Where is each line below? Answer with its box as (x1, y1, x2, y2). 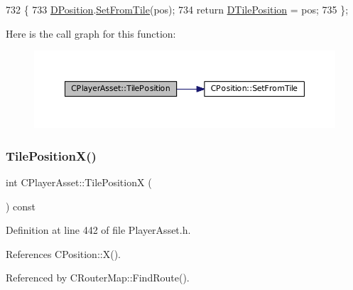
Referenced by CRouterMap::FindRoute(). (6, 270, 190, 285)
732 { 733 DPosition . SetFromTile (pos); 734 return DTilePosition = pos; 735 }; (6, 2, 349, 16)
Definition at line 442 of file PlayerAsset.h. (6, 222, 191, 237)
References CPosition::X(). (6, 246, 121, 261)
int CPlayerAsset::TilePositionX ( (6, 174, 152, 189)
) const (6, 198, 36, 213)
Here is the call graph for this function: (6, 26, 176, 41)
